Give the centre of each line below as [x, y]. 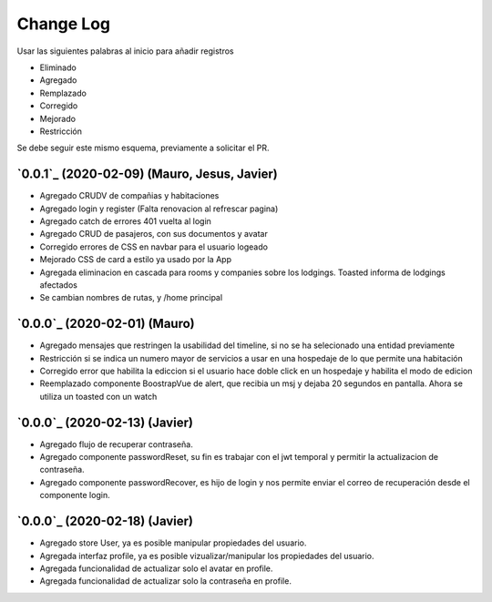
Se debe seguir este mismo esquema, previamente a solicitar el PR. [143, 148]
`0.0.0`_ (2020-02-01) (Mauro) [106, 324]
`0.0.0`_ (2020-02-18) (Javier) [105, 521]
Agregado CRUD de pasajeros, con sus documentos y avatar [154, 234]
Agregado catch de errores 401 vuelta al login [125, 221]
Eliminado [58, 67]
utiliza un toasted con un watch [98, 396]
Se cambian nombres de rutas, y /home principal [131, 298]
